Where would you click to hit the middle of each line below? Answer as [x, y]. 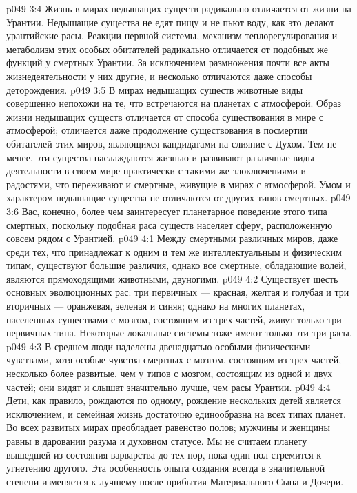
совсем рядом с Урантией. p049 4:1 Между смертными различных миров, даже [172, 238]
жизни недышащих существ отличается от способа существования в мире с [165, 116]
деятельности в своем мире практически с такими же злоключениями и [156, 171]
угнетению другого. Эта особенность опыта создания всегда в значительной [166, 468]
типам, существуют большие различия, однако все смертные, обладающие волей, [176, 265]
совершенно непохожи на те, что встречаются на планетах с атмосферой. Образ [174, 103]
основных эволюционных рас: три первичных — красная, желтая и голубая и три [178, 292]
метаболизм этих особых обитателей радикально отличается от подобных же [167, 49]
